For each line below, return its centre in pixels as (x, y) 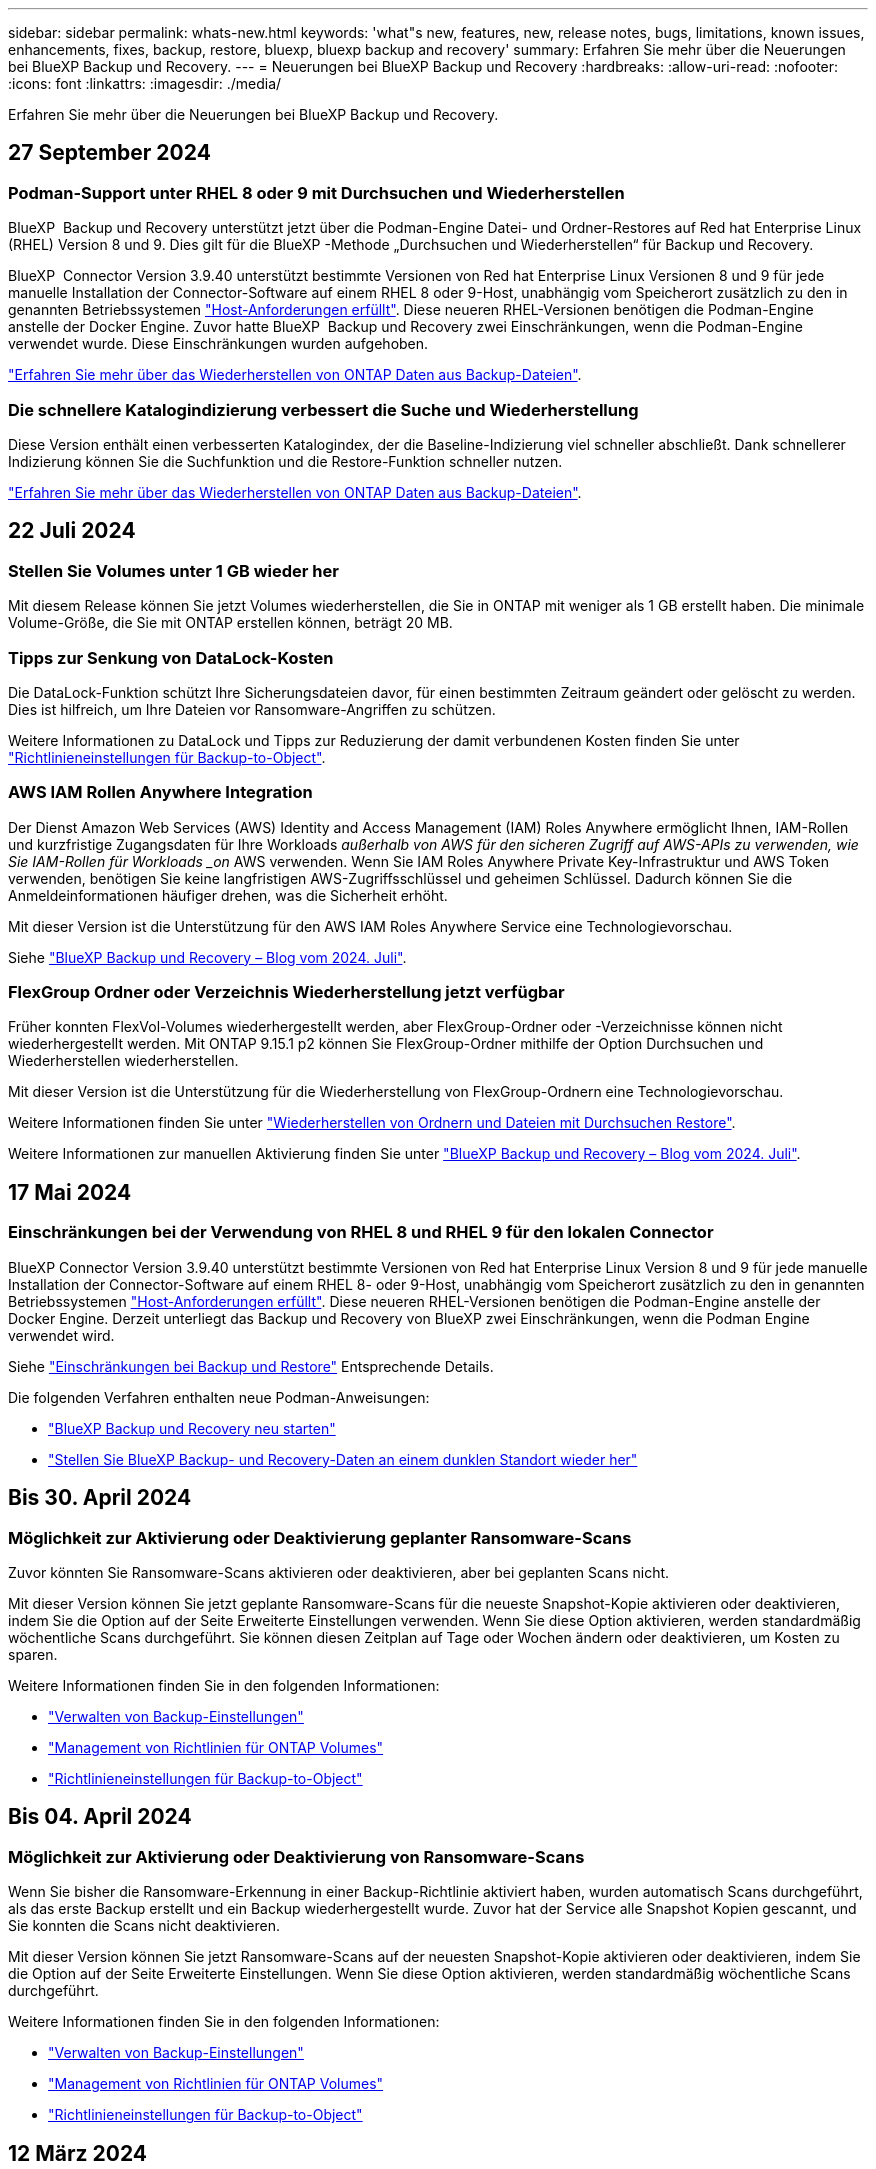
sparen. (33, 1654)
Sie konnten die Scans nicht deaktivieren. (144, 1926)
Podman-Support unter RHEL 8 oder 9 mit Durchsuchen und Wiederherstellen (316, 192)
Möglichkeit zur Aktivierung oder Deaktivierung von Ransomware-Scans (296, 1856)
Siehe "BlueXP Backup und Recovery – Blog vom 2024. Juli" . (207, 957)
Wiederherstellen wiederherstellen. (123, 1061)
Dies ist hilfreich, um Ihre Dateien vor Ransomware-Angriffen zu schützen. (252, 709)
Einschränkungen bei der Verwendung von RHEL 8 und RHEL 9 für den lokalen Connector (361, 1232)
